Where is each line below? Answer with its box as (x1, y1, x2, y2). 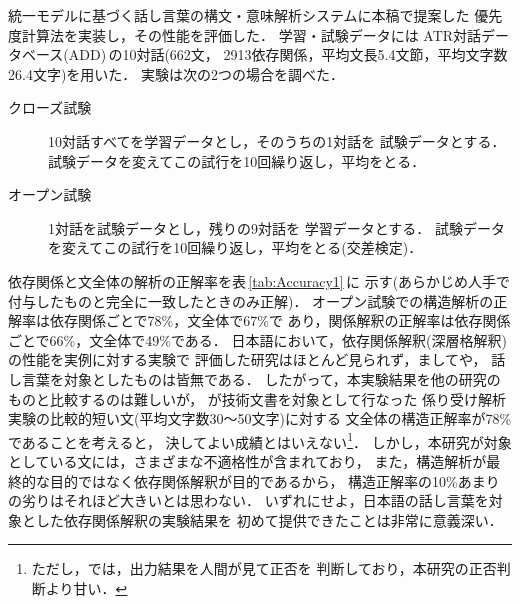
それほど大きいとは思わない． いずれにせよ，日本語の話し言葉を (63, 490, 489, 511)
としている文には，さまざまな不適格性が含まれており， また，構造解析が (8, 450, 487, 471)
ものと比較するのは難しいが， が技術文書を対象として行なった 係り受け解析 (8, 388, 507, 409)
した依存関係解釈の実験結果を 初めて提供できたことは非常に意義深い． (35, 509, 503, 530)
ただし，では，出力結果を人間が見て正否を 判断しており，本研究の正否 (31, 558, 497, 579)
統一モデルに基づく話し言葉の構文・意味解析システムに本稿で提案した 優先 (8, 5, 503, 25)
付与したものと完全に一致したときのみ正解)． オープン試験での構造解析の (8, 290, 494, 311)
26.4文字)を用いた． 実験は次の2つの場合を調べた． (8, 63, 344, 84)
